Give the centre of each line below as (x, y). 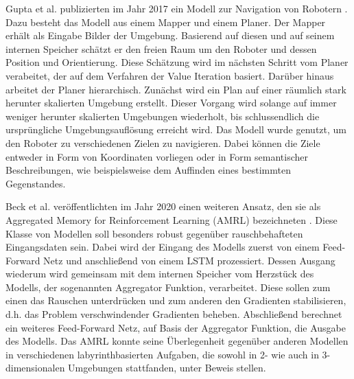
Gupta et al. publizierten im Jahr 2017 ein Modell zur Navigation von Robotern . (177, 8)
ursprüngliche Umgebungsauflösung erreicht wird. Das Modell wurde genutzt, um (176, 129)
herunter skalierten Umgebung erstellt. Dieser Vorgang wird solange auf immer (171, 103)
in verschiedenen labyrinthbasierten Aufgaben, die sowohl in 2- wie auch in (162, 354)
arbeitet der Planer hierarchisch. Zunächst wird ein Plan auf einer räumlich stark (176, 89)
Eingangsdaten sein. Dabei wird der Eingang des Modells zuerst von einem (163, 247)
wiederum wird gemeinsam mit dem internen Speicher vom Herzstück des (160, 274)
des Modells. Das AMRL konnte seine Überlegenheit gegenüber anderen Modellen (177, 341)
